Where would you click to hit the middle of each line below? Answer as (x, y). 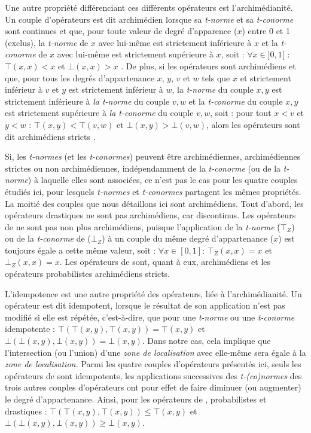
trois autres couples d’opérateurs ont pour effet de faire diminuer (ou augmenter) (153, 387)
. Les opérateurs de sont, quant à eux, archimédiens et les (165, 262)
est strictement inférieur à (116, 89)
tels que (216, 77)
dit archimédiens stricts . (50, 136)
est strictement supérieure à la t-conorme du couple (99, 113)
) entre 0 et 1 (266, 31)
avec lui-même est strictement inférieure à (175, 42)
